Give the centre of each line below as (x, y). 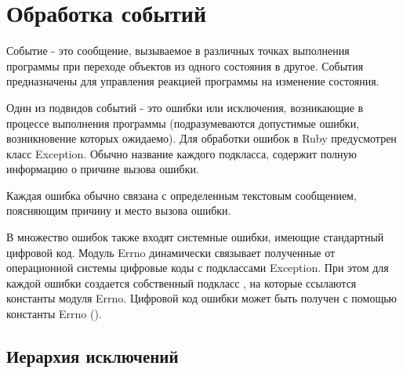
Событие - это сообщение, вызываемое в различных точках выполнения (178, 51)
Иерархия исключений (93, 356)
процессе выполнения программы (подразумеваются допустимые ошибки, (183, 123)
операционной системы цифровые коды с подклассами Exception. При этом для (198, 268)
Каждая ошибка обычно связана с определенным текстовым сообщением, (182, 195)
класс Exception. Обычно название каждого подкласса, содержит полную (182, 153)
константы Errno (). (54, 314)
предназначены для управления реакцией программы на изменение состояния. (193, 81)
